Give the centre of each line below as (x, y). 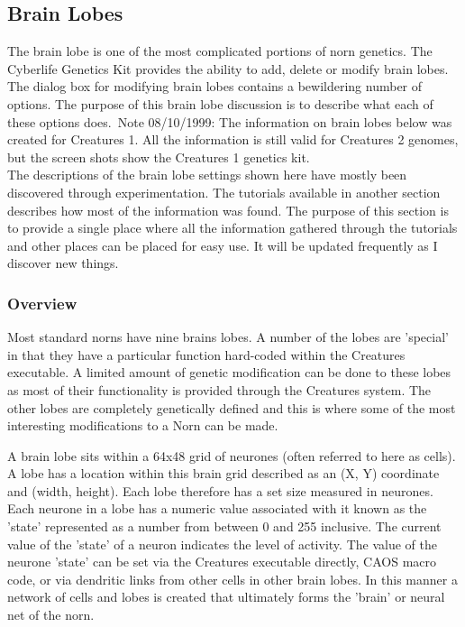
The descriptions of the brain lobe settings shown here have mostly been (207, 175)
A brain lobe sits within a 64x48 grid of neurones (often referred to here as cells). (232, 455)
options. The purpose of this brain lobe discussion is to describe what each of (220, 103)
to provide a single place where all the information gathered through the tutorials (232, 228)
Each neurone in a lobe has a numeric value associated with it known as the (217, 508)
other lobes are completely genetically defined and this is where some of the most (232, 407)
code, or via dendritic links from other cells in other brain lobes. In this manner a (232, 579)
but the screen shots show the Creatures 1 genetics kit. (159, 157)
